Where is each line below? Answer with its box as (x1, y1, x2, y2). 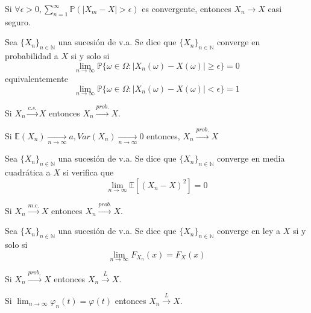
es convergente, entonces (142, 2, 231, 14)
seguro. (5, 15, 31, 28)
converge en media (216, 152, 285, 165)
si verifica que (63, 166, 114, 179)
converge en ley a (216, 224, 281, 237)
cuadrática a (5, 166, 51, 179)
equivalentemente (5, 72, 68, 84)
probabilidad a (5, 49, 58, 62)
